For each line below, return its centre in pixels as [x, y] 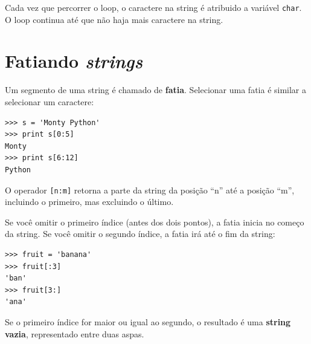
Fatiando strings [74, 61]
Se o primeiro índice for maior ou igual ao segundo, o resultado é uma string [148, 321]
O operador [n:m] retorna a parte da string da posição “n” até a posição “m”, [150, 190]
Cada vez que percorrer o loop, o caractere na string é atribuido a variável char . [153, 7]
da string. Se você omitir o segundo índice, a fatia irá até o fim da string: [140, 234]
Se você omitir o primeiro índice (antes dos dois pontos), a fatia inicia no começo [155, 222]
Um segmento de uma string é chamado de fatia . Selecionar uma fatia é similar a [156, 90]
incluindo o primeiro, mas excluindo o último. [89, 202]
